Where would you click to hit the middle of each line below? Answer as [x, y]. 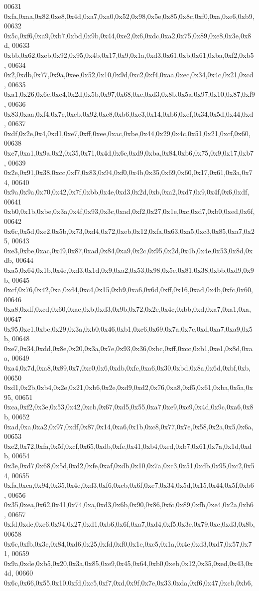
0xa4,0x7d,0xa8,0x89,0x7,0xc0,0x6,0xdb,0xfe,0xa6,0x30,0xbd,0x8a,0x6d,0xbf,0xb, [128, 367]
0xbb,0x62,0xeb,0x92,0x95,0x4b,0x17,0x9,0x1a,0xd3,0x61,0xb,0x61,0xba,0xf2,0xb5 [129, 55]
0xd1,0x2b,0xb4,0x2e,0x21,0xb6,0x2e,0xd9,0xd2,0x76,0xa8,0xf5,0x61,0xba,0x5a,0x [129, 387]
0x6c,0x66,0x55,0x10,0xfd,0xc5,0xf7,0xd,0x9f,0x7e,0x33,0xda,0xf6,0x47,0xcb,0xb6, [129, 583]
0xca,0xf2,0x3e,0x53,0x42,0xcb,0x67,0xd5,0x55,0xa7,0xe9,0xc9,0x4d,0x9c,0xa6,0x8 [129, 407]
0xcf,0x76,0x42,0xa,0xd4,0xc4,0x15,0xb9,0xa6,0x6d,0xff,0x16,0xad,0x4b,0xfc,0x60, [129, 290]
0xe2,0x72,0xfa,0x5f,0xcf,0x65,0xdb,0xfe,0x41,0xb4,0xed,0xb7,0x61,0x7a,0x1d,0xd [128, 446]
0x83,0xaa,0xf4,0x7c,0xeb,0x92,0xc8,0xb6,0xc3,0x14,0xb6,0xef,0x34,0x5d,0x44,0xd [129, 113]
